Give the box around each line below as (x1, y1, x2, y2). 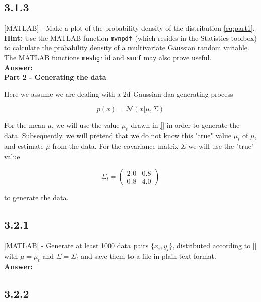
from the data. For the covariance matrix (52, 141, 179, 152)
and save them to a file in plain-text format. (81, 250, 216, 261)
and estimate (4, 141, 44, 152)
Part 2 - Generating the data (4, 72, 106, 82)
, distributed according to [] (172, 240, 257, 251)
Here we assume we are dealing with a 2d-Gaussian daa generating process (4, 88, 233, 99)
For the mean (4, 120, 45, 130)
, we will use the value (52, 120, 120, 130)
